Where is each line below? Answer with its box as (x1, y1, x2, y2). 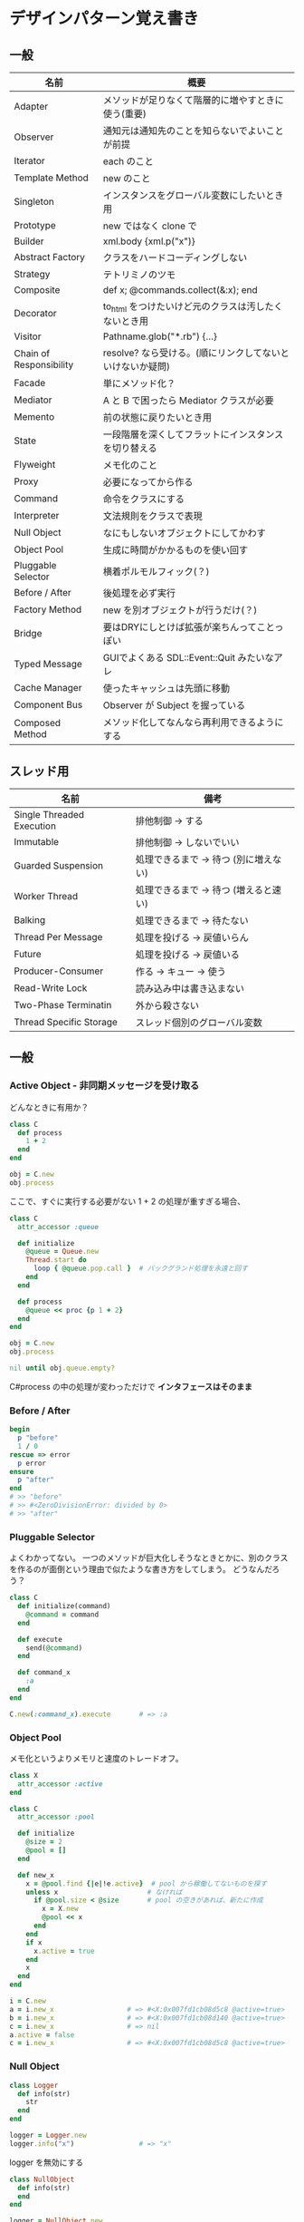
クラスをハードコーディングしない (102, 251, 247, 264)
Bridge (14, 627, 43, 640)
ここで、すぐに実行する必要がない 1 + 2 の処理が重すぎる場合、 (9, 1196, 246, 1207)
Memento (14, 411, 55, 423)
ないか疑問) (120, 360, 170, 373)
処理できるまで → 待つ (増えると (135, 884, 273, 896)
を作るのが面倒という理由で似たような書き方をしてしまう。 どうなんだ (9, 1564, 272, 1575)
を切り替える (102, 441, 157, 454)
